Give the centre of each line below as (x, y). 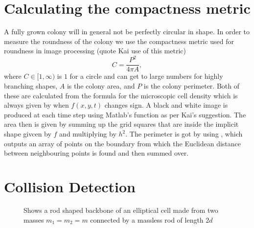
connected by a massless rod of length (147, 219)
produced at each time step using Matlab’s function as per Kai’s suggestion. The (125, 114)
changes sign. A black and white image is (166, 105)
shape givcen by (28, 134)
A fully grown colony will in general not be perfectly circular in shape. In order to (127, 32)
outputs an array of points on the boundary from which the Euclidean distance (123, 143)
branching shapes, (31, 86)
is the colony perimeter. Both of (191, 86)
